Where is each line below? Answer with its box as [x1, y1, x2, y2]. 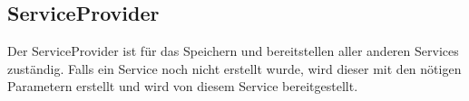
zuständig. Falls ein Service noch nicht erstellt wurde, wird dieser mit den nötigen [7, 59, 462, 78]
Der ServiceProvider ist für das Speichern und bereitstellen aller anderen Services [7, 41, 459, 60]
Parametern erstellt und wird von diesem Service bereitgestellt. [7, 77, 358, 96]
